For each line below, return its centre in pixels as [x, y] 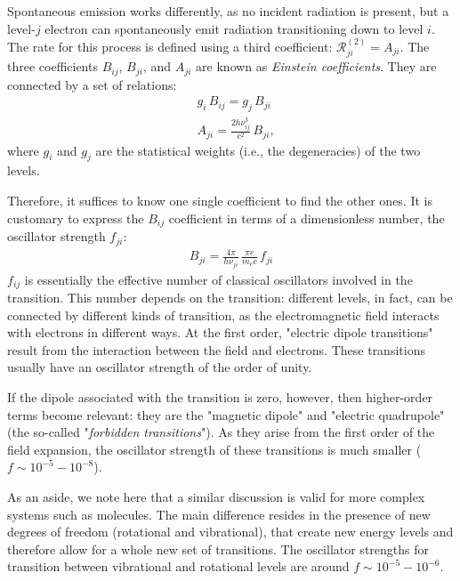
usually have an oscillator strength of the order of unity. [160, 367]
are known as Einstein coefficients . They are [316, 66]
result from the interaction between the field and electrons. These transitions [216, 349]
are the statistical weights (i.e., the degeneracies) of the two [258, 150]
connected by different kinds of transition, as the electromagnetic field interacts [223, 315]
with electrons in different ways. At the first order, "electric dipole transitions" [220, 332]
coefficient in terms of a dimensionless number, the [307, 218]
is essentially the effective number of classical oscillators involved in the [218, 279]
